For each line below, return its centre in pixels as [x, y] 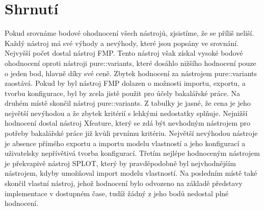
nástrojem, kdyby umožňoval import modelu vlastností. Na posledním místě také [131, 173]
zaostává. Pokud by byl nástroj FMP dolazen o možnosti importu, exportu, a [125, 83]
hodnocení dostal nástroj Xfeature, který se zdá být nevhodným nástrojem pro [127, 123]
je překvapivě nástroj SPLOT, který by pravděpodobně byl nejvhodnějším [120, 163]
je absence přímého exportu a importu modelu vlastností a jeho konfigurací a [125, 143]
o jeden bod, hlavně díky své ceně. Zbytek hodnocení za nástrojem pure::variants [131, 73]
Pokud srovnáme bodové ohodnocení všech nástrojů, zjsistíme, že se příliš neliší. [129, 33]
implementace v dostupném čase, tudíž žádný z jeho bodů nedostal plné [117, 193]
